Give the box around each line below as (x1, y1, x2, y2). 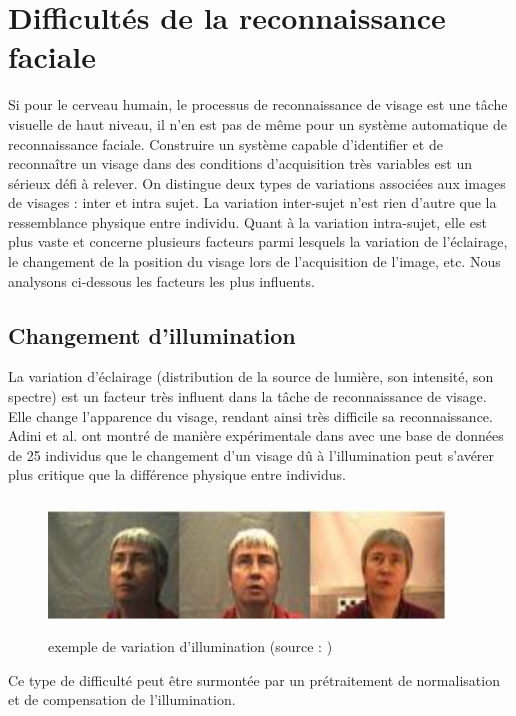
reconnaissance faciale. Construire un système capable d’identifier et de (8, 133, 443, 154)
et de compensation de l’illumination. (8, 689, 236, 710)
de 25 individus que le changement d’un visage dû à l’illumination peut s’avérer (8, 444, 495, 465)
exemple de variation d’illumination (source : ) (48, 635, 333, 656)
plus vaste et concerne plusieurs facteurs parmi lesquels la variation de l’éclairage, (8, 231, 508, 252)
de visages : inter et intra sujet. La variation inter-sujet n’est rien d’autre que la (8, 192, 497, 213)
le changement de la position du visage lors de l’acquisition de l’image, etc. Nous (8, 251, 501, 272)
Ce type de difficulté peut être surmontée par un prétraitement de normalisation (8, 669, 500, 690)
